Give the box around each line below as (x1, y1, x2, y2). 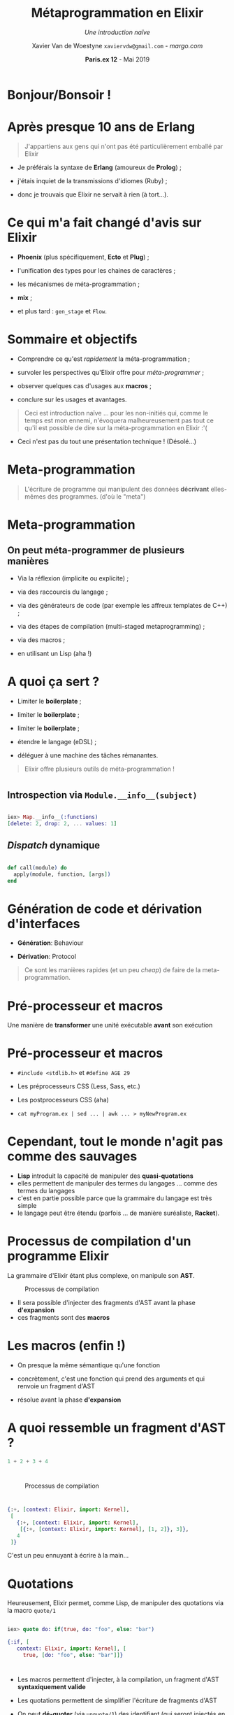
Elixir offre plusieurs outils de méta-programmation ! (24, 764, 175, 773)
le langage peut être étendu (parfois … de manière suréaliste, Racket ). (17, 1209, 220, 1218)
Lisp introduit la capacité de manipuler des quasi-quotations (17, 1172, 193, 1180)
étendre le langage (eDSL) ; (17, 737, 97, 746)
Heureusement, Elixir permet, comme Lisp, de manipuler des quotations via (7, 1599, 224, 1607)
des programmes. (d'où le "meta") (47, 492, 146, 501)
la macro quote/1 (7, 1607, 56, 1615)
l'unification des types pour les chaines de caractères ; (17, 266, 176, 274)
